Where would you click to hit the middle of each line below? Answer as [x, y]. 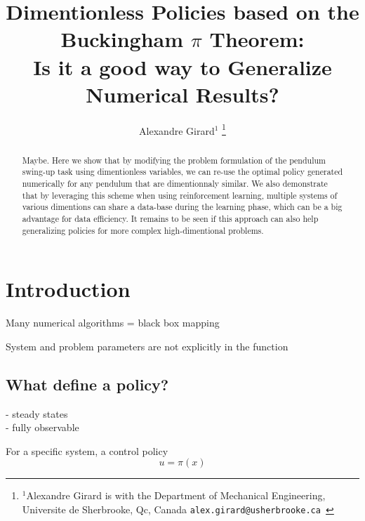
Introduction [68, 289]
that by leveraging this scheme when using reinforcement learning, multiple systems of [180, 195]
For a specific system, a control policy [87, 450]
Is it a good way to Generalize [182, 66]
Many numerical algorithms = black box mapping [113, 323]
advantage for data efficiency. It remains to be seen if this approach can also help [170, 219]
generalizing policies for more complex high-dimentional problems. [143, 230]
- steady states [37, 413]
